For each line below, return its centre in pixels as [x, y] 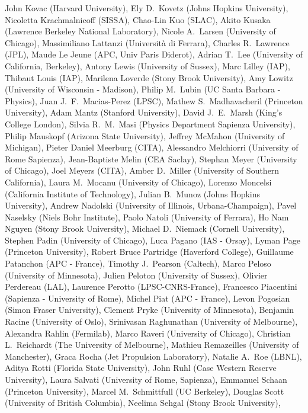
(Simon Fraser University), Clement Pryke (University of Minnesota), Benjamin [149, 310]
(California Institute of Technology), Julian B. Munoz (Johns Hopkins [133, 193]
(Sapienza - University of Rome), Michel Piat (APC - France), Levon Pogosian [147, 298]
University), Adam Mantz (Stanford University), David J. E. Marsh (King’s [144, 112]
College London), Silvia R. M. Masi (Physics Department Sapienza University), [150, 124]
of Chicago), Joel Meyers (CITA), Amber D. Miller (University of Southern [142, 170]
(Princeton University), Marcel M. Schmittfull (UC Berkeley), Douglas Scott [145, 391]
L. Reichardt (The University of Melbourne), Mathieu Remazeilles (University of [152, 345]
